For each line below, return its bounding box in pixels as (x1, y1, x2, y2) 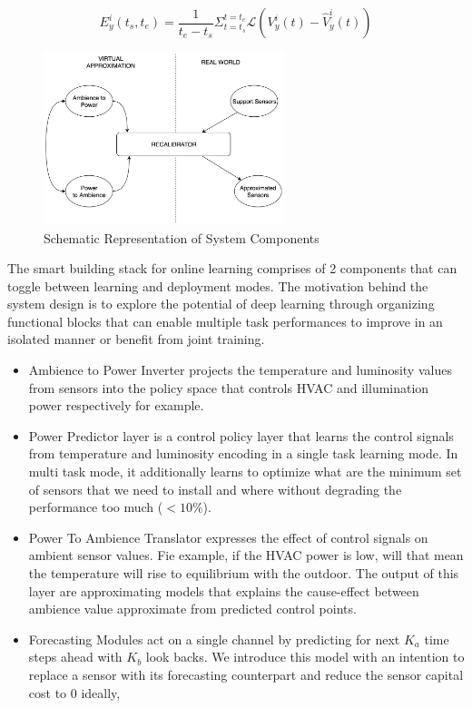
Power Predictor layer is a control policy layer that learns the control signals (28, 426, 454, 445)
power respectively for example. (28, 396, 204, 415)
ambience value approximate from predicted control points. (28, 599, 357, 618)
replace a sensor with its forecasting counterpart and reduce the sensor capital (28, 664, 464, 683)
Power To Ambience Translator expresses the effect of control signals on (28, 527, 428, 546)
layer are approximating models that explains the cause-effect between (28, 581, 419, 600)
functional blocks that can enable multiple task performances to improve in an (7, 311, 443, 330)
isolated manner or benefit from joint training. (7, 329, 265, 349)
